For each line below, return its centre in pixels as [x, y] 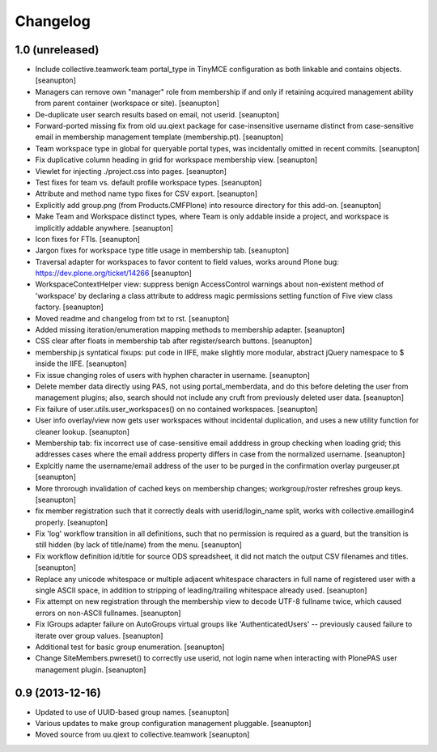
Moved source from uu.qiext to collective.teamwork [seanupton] [142, 735]
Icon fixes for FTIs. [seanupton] [88, 239]
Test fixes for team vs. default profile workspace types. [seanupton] [148, 182]
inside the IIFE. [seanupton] [81, 363]
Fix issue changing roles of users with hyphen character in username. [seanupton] [173, 375]
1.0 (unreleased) [57, 50]
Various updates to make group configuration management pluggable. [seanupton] [173, 724]
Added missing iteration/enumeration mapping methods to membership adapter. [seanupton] [190, 330]
